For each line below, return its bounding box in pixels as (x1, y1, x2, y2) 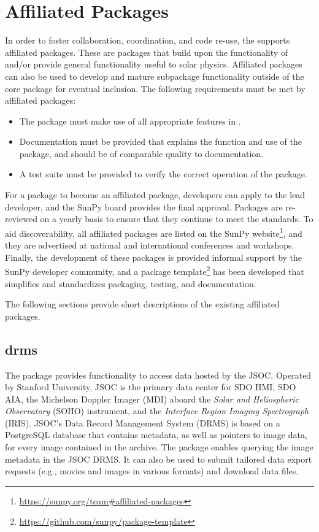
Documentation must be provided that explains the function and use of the (19, 135, 302, 148)
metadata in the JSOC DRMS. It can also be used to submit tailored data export (5, 452, 312, 465)
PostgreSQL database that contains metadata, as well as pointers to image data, (5, 428, 307, 441)
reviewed (5, 212, 37, 225)
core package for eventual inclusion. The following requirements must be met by (5, 82, 306, 94)
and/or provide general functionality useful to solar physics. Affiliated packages (5, 58, 302, 71)
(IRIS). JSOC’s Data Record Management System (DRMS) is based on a (5, 416, 280, 429)
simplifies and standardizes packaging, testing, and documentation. (5, 277, 256, 290)
